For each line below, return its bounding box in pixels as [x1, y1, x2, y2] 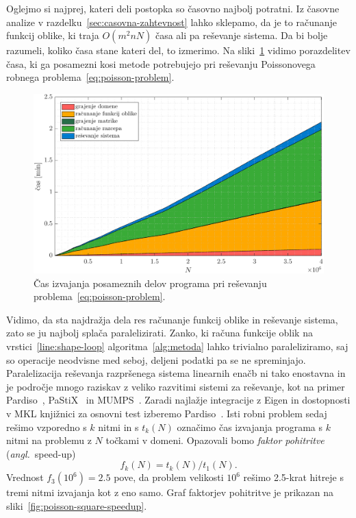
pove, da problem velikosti [114, 470, 224, 484]
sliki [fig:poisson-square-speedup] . [6, 498, 147, 513]
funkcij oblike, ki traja [6, 28, 99, 42]
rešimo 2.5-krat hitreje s [243, 470, 344, 484]
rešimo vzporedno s [6, 419, 87, 434]
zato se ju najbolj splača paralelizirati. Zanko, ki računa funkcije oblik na [6, 325, 313, 340]
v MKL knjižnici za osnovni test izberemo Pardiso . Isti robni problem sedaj [6, 406, 327, 420]
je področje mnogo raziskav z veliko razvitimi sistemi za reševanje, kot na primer [6, 379, 345, 393]
